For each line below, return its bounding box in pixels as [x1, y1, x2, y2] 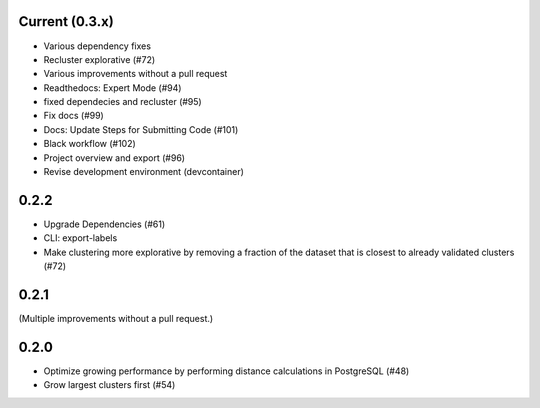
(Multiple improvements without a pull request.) [18, 313, 214, 325]
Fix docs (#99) [43, 110, 104, 122]
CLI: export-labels [43, 232, 118, 244]
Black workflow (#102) [43, 138, 137, 150]
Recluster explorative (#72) [43, 53, 156, 65]
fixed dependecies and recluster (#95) [43, 96, 202, 108]
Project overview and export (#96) [43, 151, 185, 164]
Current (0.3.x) [18, 13, 114, 30]
